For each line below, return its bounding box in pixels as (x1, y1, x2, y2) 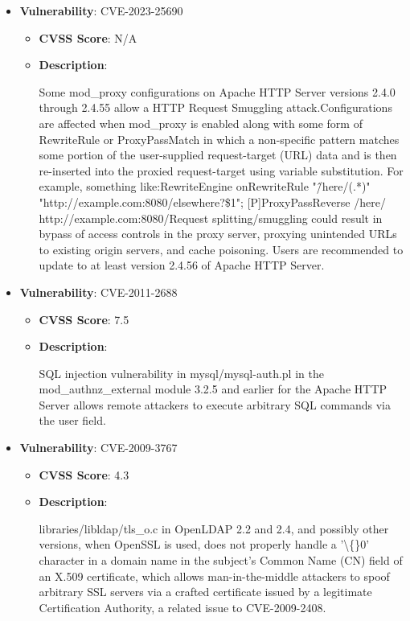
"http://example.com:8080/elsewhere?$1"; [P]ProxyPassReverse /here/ (39, 193, 386, 210)
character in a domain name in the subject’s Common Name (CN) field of (39, 552, 403, 569)
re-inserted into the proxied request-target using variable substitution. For (39, 162, 404, 179)
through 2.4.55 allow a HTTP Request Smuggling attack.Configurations (39, 99, 392, 116)
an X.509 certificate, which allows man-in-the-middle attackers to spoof (39, 567, 390, 584)
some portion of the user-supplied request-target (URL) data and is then (39, 146, 397, 163)
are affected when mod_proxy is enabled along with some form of (39, 114, 363, 131)
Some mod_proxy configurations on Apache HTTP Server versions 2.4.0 (39, 83, 396, 100)
